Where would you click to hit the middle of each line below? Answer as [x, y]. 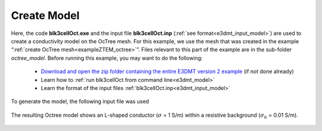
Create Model [45, 15]
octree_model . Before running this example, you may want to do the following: [107, 58]
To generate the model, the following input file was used [80, 101]
